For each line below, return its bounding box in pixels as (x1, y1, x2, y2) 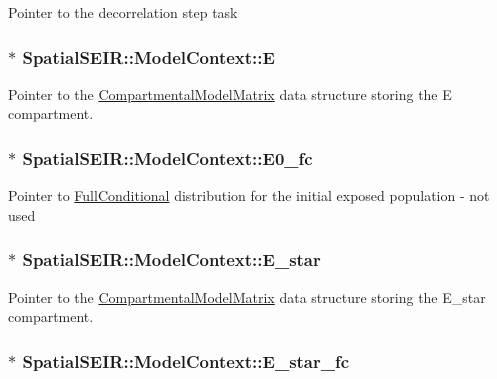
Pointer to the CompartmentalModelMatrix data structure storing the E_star (8, 286, 486, 307)
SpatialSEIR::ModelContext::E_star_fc (22, 348, 350, 373)
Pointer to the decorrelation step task (8, 2, 238, 22)
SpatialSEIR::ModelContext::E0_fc (22, 145, 313, 170)
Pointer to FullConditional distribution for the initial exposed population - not (8, 185, 490, 206)
